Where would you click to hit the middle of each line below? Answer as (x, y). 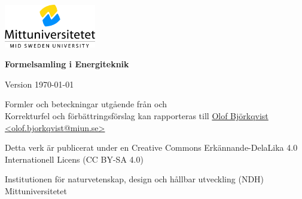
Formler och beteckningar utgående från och (86, 104)
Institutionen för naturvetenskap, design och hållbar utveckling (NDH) (135, 179)
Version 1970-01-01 (39, 84)
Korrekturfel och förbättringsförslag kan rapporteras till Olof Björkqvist (137, 115)
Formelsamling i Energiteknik (67, 64)
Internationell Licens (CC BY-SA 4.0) (74, 159)
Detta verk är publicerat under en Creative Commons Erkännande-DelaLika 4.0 (151, 147)
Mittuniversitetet (36, 190)
